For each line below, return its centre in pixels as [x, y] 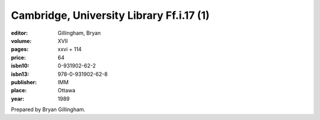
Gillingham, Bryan [79, 33]
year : [18, 99]
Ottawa [67, 91]
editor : [19, 33]
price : [18, 57]
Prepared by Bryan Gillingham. [48, 109]
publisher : [24, 82]
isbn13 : [20, 74]
